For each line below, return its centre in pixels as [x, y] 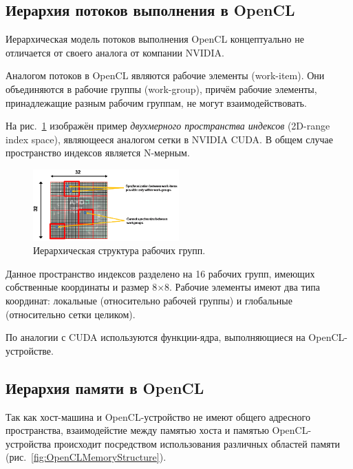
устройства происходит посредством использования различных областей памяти [173, 443]
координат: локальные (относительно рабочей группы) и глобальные [149, 300]
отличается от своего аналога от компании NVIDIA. [115, 52]
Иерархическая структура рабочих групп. [119, 250]
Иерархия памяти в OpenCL [105, 387]
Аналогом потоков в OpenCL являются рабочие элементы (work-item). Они [165, 75]
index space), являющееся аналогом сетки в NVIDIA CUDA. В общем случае [169, 139]
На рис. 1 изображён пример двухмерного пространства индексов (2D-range [168, 126]
